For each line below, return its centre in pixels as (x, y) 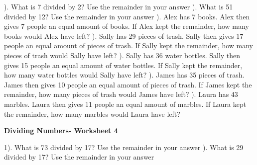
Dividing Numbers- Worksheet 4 (61, 130)
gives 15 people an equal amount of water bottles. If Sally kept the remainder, (123, 65)
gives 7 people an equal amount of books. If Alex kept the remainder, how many (127, 26)
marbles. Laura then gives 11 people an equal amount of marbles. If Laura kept (125, 104)
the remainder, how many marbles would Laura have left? (92, 114)
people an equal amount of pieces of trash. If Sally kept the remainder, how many (128, 45)
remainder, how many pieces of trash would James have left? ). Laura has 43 (121, 94)
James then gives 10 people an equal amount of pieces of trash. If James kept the (128, 84)
